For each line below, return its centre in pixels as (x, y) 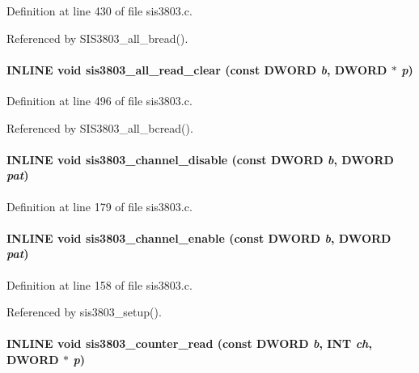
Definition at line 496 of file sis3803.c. (99, 100)
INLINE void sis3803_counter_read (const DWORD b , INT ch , (189, 343)
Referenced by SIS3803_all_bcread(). (100, 127)
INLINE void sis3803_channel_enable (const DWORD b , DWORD (199, 237)
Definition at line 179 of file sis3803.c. (99, 206)
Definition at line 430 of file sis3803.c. (99, 11)
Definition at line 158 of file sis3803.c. (99, 284)
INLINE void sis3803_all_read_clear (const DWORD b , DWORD (197, 69)
